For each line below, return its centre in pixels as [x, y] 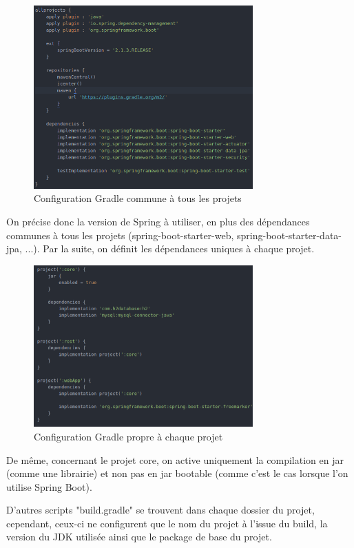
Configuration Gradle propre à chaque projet [128, 436]
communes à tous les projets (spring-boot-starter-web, [120, 235]
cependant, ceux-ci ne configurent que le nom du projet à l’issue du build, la [167, 523]
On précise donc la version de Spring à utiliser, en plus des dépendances [158, 222]
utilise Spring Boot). [49, 486]
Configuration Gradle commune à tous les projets [138, 198]
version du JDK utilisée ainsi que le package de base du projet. [139, 537]
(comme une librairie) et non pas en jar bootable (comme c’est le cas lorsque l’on [177, 473]
